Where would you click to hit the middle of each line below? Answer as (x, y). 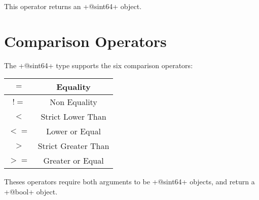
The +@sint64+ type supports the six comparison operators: (99, 65)
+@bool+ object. (31, 191)
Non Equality (73, 102)
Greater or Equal (73, 161)
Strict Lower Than (73, 117)
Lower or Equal (73, 131)
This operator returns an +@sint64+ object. (73, 6)
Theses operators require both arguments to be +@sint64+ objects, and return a (129, 182)
